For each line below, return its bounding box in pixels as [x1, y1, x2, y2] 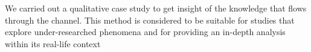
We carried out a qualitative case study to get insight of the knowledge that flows [5, 2, 307, 14]
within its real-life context [5, 37, 101, 50]
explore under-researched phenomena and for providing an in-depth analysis [5, 25, 286, 38]
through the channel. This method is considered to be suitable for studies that [5, 13, 295, 26]
